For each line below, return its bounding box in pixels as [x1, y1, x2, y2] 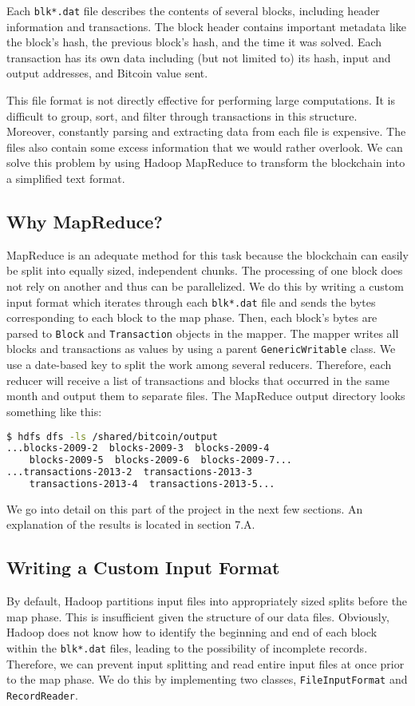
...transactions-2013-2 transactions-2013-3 [6, 466, 252, 478]
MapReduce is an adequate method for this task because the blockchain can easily [6, 246, 409, 263]
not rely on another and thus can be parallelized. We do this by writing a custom [6, 277, 404, 294]
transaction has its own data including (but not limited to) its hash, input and [6, 49, 391, 65]
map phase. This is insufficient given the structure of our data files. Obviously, [6, 608, 389, 625]
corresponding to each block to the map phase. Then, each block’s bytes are [6, 309, 377, 326]
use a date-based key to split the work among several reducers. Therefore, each [6, 356, 392, 373]
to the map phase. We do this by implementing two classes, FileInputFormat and [6, 671, 408, 688]
